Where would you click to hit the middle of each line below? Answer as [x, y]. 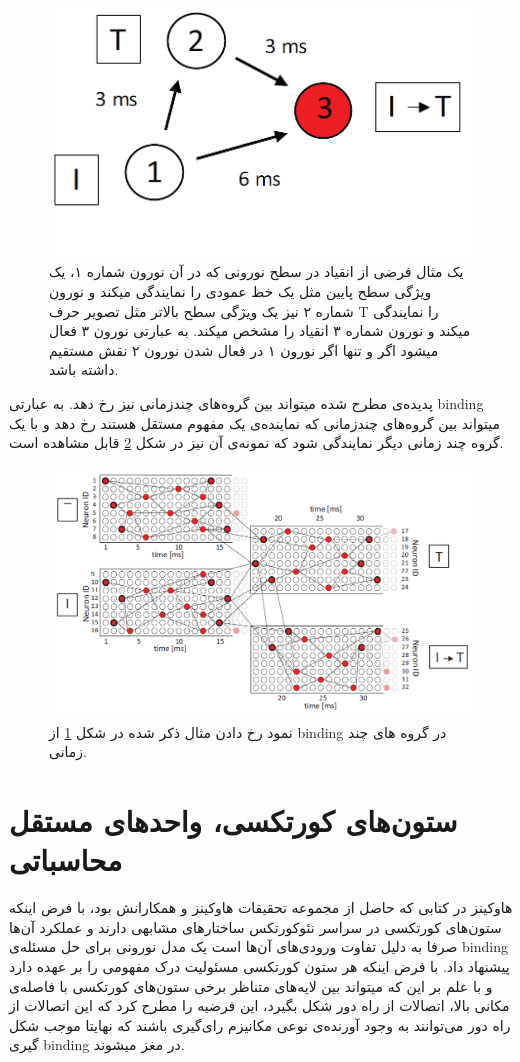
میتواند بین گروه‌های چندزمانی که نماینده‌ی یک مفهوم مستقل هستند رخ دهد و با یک [255, 422]
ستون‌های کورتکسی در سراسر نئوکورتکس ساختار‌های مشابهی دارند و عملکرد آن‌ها [255, 926]
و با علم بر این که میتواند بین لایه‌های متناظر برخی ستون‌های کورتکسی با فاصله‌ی [251, 985]
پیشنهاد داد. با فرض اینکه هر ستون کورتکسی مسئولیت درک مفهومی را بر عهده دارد [259, 966]
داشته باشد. [84, 369]
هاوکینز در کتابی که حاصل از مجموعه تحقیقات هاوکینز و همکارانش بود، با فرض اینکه [261, 907]
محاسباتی [66, 859]
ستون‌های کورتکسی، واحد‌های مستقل [233, 820]
